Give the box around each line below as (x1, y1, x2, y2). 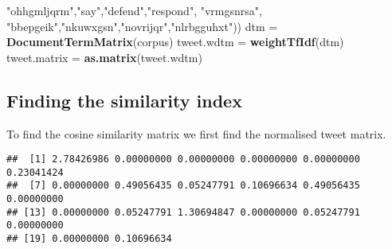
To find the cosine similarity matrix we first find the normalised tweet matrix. (6, 125, 386, 142)
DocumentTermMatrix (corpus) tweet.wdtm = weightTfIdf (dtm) (6, 33, 344, 50)
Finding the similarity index (6, 88, 242, 112)
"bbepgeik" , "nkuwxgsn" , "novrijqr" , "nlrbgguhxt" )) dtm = (6, 18, 278, 34)
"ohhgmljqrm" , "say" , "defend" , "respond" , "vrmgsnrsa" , (6, 2, 262, 18)
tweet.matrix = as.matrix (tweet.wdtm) (6, 49, 202, 65)
